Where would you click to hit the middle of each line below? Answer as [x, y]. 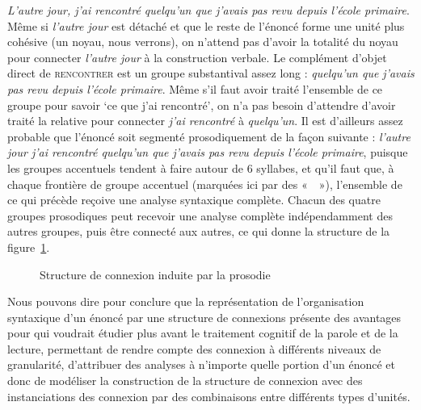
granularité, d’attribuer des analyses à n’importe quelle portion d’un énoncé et [202, 364]
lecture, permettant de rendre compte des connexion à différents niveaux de [194, 348]
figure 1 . [29, 247]
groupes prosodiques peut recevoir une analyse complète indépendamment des [200, 215]
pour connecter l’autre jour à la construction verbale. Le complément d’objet [197, 57]
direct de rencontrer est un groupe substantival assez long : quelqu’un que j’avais [211, 73]
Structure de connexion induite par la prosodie [155, 274]
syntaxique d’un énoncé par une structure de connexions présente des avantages [204, 317]
